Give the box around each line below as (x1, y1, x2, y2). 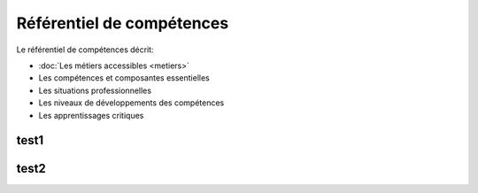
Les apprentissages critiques (38, 110, 144, 120)
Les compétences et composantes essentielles (38, 73, 210, 83)
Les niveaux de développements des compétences (38, 97, 225, 108)
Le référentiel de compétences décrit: (16, 44, 154, 55)
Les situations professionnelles (38, 85, 152, 96)
